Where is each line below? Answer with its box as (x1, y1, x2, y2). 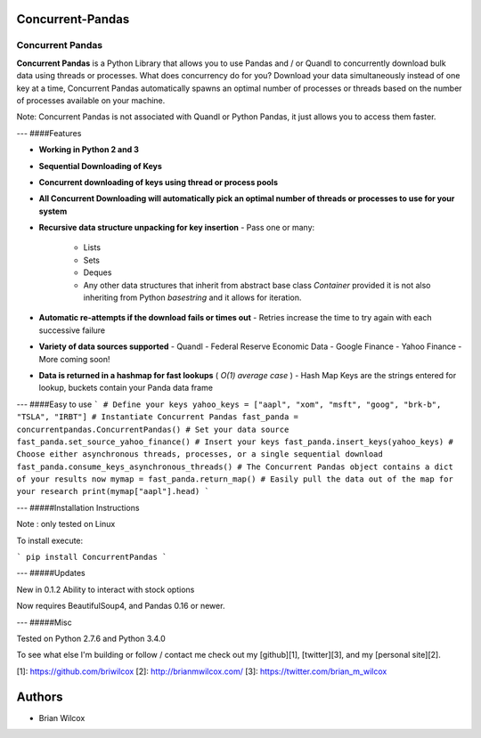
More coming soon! (38, 353, 110, 364)
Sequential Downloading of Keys (38, 160, 162, 171)
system (38, 206, 68, 216)
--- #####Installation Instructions (16, 502, 140, 513)
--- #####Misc (16, 617, 73, 628)
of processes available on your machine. (16, 94, 166, 106)
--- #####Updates (16, 568, 86, 579)
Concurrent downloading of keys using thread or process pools (38, 176, 278, 187)
